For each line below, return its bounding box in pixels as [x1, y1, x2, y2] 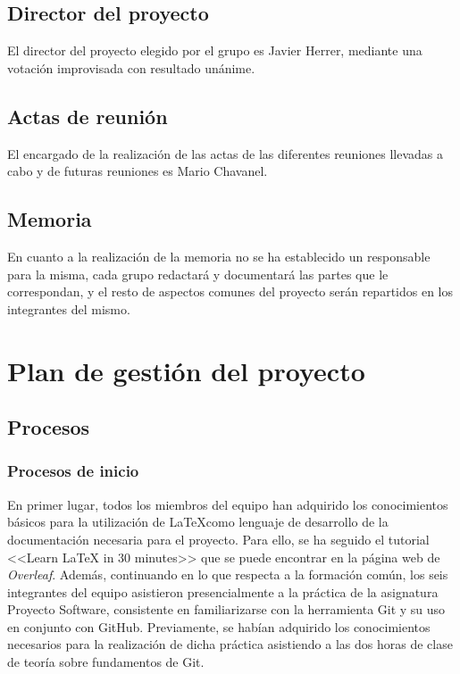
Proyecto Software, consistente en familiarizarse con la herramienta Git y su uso [7, 600, 446, 619]
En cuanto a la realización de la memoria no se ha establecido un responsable [7, 246, 431, 265]
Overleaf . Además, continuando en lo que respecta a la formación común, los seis [7, 565, 448, 584]
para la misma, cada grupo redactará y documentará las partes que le [7, 264, 389, 283]
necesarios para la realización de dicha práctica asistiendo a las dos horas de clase [7, 635, 453, 653]
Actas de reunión [7, 102, 168, 129]
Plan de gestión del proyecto [7, 352, 365, 388]
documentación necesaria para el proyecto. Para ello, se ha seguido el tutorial [7, 529, 430, 548]
